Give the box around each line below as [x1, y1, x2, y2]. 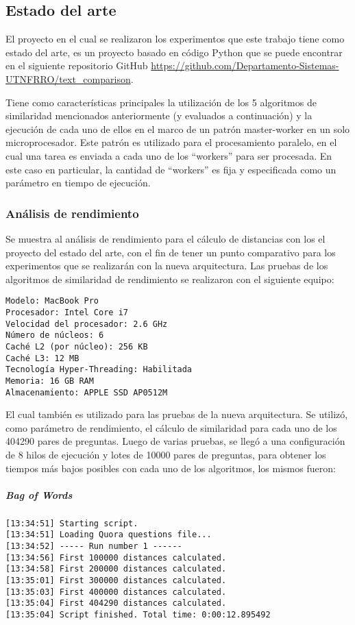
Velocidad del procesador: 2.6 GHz [5, 319, 168, 329]
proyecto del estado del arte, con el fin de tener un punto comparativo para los [5, 245, 336, 259]
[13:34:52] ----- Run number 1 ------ [5, 541, 182, 552]
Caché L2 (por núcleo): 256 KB [5, 341, 148, 352]
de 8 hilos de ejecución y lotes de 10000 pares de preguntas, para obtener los [5, 448, 326, 462]
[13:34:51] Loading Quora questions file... [5, 530, 212, 540]
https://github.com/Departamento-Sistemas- [151, 58, 339, 73]
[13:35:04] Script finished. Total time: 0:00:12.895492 [5, 610, 271, 620]
